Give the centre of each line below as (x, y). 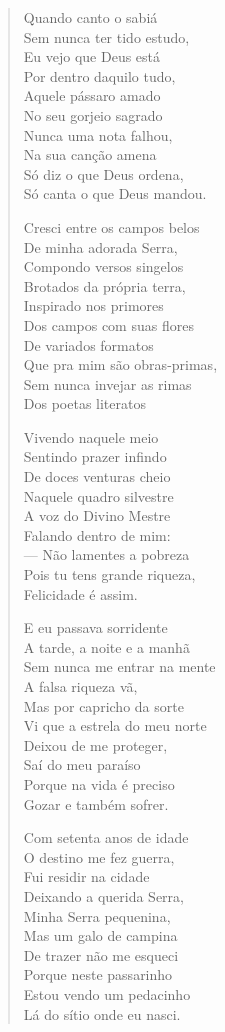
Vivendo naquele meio (91, 436)
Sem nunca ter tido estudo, (106, 36)
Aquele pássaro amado (92, 95)
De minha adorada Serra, (100, 246)
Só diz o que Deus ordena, (103, 173)
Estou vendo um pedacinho (107, 993)
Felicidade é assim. (80, 593)
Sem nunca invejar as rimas (107, 383)
